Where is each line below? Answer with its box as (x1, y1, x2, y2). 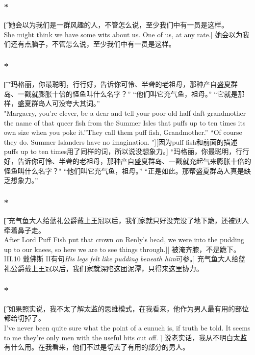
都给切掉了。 (4, 313, 45, 323)
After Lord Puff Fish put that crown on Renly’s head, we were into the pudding (4, 234, 244, 245)
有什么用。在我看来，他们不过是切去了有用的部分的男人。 (4, 342, 189, 352)
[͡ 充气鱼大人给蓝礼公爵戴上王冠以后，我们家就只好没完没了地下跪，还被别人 (4, 215, 249, 225)
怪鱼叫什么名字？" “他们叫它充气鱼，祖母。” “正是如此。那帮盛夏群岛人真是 (4, 165, 244, 176)
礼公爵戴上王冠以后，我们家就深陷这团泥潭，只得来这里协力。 (4, 263, 203, 273)
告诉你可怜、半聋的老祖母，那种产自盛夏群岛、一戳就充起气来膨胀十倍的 (17, 155, 251, 166)
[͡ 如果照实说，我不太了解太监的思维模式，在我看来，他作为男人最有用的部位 (4, 303, 249, 313)
